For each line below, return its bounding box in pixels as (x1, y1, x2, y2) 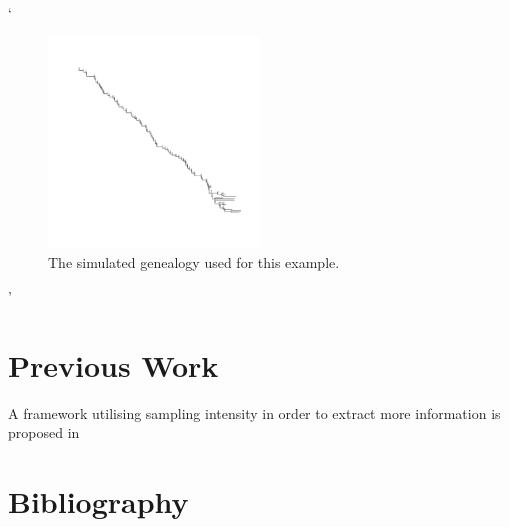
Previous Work (8, 344, 219, 385)
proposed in (8, 422, 80, 443)
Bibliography (8, 480, 189, 521)
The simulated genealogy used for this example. (48, 252, 340, 273)
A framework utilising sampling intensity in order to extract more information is (8, 402, 501, 423)
